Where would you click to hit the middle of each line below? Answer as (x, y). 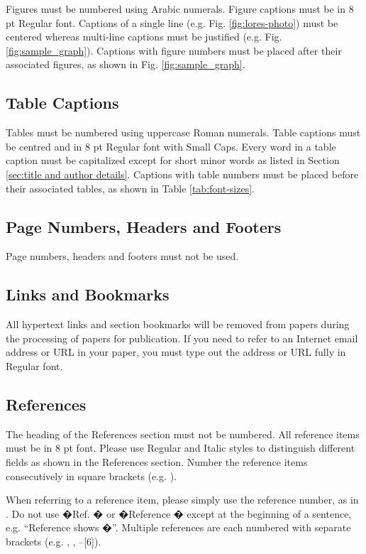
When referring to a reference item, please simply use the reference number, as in (182, 500)
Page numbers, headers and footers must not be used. (122, 256)
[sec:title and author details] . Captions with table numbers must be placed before (182, 174)
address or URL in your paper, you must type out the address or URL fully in (176, 352)
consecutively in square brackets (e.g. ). (91, 476)
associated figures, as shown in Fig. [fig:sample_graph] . (126, 64)
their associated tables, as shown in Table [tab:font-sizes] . (130, 188)
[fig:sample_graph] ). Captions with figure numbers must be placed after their (174, 50)
